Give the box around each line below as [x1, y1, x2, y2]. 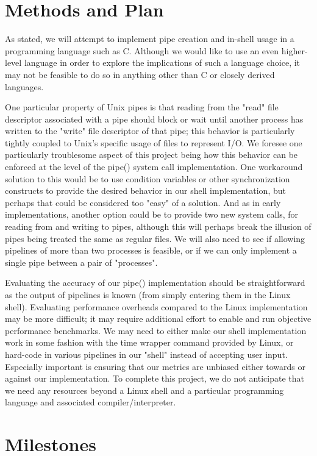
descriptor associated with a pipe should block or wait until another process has [5, 112, 304, 125]
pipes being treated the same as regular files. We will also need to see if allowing [5, 232, 305, 244]
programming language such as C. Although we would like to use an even [5, 44, 279, 57]
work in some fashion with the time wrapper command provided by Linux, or [5, 336, 294, 349]
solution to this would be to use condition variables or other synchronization [5, 172, 290, 185]
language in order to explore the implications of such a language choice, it [24, 56, 301, 69]
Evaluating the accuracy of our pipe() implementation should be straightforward [5, 276, 305, 289]
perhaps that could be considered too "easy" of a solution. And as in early [5, 196, 281, 208]
